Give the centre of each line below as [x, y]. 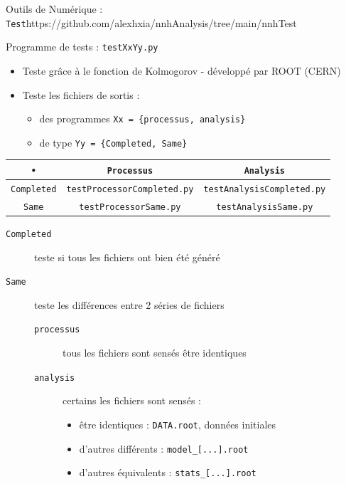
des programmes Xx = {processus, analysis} [142, 119]
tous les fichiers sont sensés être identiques [155, 353]
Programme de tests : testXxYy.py [82, 47]
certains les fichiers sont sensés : [132, 400]
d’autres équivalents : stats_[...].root [168, 472]
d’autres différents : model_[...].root [164, 448]
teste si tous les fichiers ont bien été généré [127, 257]
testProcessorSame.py [130, 207]
